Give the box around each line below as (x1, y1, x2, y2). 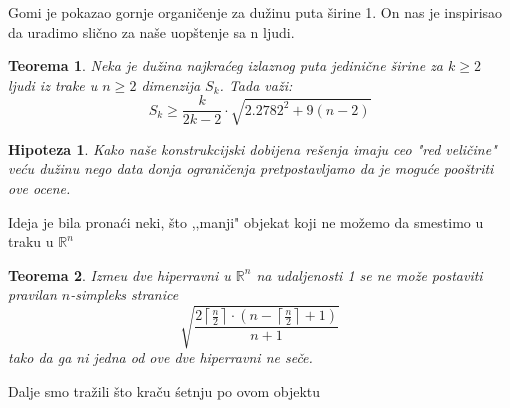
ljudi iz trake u (8, 74, 98, 95)
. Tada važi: (219, 74, 293, 95)
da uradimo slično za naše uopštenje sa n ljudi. (8, 21, 295, 42)
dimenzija (141, 74, 201, 95)
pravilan (8, 284, 57, 305)
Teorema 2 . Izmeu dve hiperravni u (8, 264, 231, 285)
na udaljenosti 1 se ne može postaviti (256, 264, 483, 285)
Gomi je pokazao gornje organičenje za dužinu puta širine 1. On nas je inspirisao (8, 2, 503, 22)
